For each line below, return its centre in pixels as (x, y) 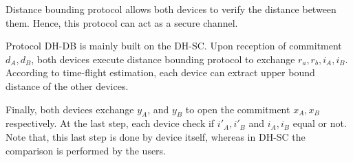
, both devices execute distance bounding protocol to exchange (163, 59)
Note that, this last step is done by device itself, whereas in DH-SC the (156, 136)
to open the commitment (238, 109)
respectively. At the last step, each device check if (110, 123)
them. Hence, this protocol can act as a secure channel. (122, 22)
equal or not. (320, 123)
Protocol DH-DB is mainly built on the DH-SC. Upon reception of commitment (174, 46)
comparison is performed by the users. (86, 150)
